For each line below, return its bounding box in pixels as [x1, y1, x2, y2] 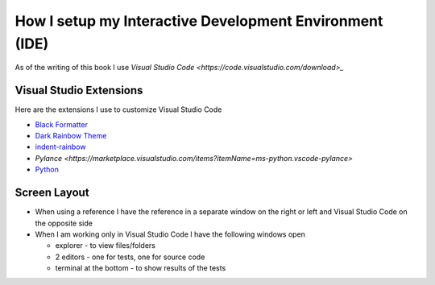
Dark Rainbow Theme [35, 131, 107, 141]
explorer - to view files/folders [55, 241, 156, 250]
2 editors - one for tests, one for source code [55, 252, 205, 262]
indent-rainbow [35, 142, 86, 152]
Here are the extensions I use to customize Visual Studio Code [14, 105, 222, 114]
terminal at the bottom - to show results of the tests [55, 263, 226, 273]
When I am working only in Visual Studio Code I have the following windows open [35, 229, 306, 239]
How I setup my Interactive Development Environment [14, 12, 383, 30]
